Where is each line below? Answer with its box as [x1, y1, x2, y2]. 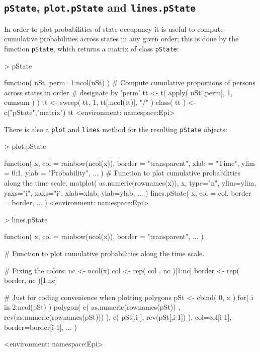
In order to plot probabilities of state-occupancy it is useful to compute [4, 23, 224, 34]
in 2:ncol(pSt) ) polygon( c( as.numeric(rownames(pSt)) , [4, 302, 181, 312]
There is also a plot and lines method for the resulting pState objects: [4, 124, 227, 134]
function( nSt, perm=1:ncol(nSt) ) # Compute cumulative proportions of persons [4, 77, 255, 88]
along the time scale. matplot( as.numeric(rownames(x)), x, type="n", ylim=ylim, [4, 178, 256, 188]
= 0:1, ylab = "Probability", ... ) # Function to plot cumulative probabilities [4, 167, 240, 178]
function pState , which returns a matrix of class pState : [4, 43, 179, 53]
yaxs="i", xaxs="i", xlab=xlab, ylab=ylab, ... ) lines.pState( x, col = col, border [4, 187, 251, 198]
